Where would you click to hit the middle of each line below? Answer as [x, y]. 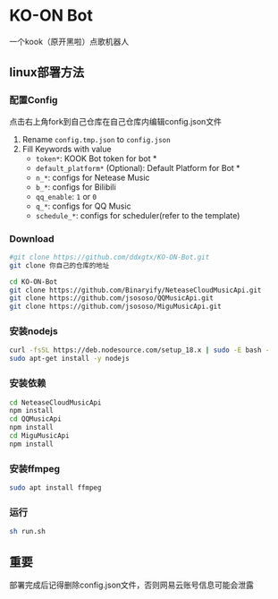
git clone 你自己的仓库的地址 [59, 265]
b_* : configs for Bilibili [76, 187]
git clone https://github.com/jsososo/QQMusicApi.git [112, 298]
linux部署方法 [47, 73]
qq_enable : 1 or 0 [66, 196]
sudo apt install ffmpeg [55, 488]
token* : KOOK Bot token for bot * [96, 158]
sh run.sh [28, 532]
